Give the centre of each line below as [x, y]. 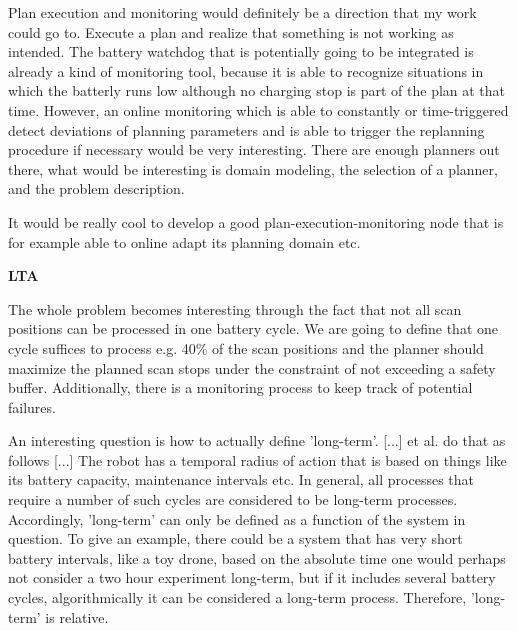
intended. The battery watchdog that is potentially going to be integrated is [241, 51]
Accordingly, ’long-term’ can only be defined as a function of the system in [237, 518]
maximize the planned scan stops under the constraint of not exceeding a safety [252, 367]
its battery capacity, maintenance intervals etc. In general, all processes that [241, 479]
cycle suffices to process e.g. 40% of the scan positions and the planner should [246, 347]
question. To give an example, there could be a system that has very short [235, 538]
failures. [32, 406]
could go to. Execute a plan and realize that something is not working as [231, 31]
